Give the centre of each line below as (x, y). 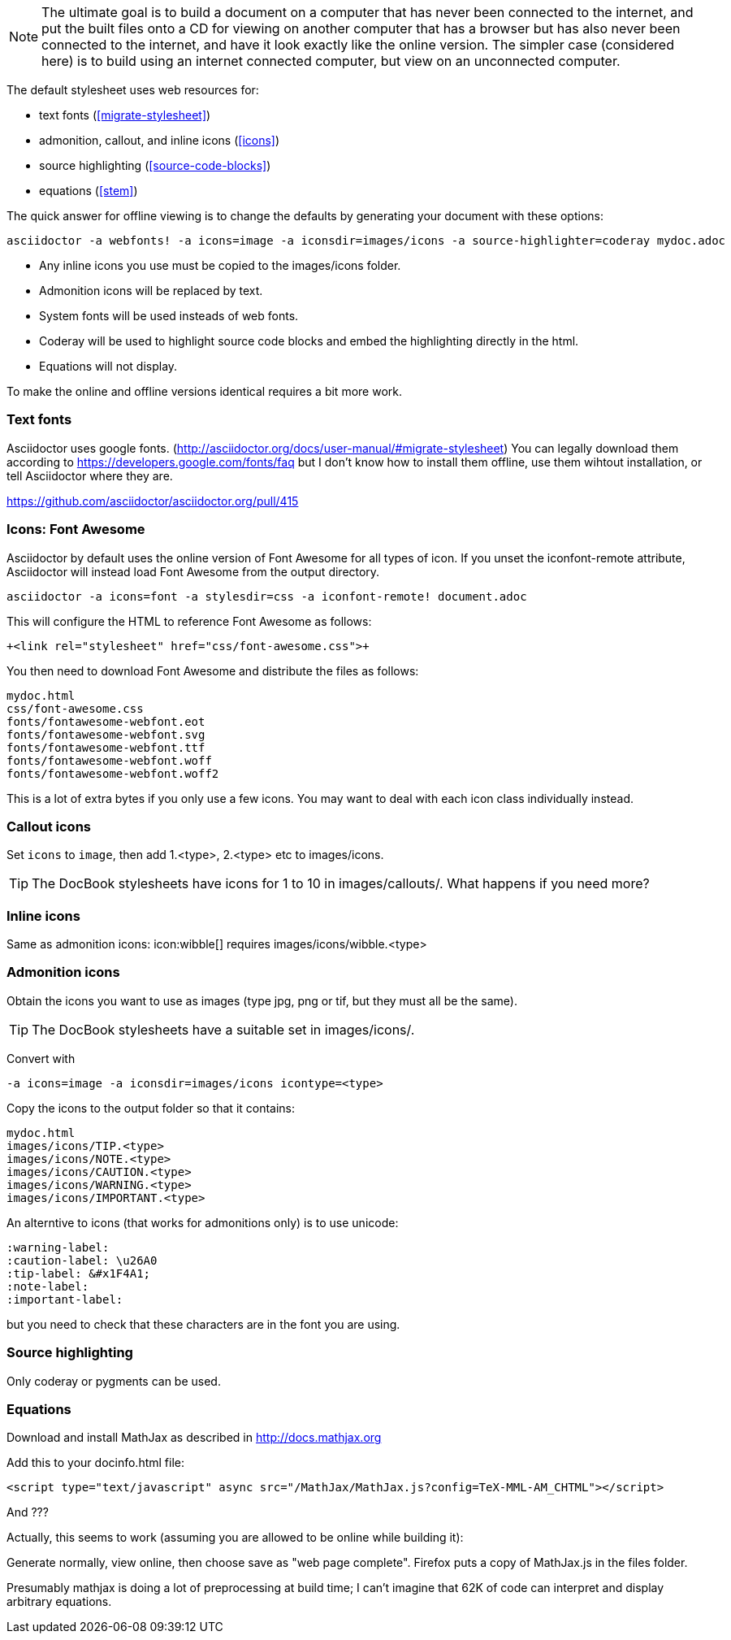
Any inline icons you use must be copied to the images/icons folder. (220, 265)
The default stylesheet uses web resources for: (133, 90)
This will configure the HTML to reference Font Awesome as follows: (189, 621)
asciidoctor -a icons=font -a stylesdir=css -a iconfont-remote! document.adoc (267, 596)
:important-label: (65, 1299)
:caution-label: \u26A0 (82, 1260)
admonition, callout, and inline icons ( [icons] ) (160, 140)
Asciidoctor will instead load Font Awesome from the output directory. (193, 571)
